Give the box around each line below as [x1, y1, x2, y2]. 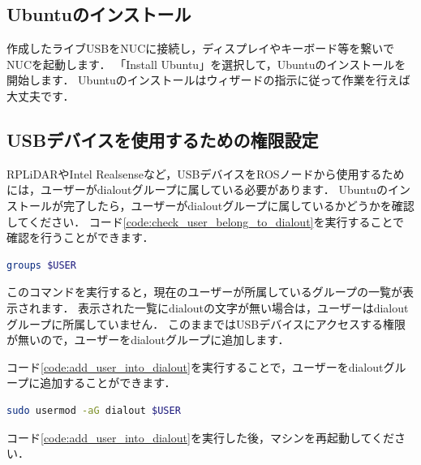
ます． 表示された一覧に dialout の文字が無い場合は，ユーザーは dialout [40, 299, 409, 316]
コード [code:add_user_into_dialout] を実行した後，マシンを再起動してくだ [6, 428, 395, 446]
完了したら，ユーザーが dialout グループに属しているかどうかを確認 [62, 196, 415, 213]
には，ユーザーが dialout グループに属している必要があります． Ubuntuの [6, 181, 389, 198]
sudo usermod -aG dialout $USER [6, 404, 181, 416]
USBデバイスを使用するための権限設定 [6, 127, 319, 152]
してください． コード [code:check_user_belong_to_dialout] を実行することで [6, 213, 405, 230]
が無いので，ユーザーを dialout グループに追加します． [6, 331, 290, 348]
